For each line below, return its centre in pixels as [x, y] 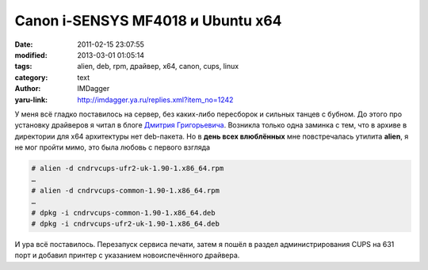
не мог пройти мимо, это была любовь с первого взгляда [112, 147]
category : [31, 77]
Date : [24, 44]
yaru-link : [31, 100]
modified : [31, 55]
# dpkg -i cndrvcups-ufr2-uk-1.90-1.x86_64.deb [125, 224]
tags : [23, 67]
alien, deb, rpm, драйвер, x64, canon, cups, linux [158, 67]
